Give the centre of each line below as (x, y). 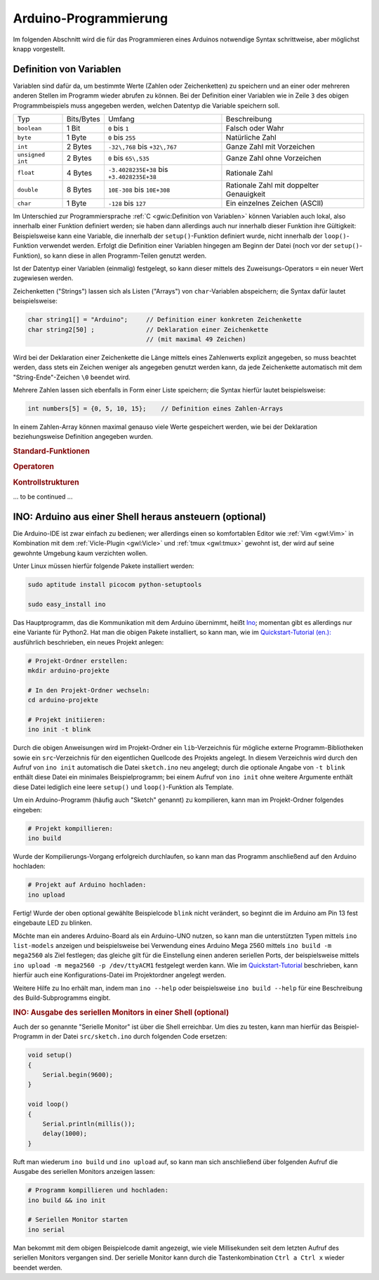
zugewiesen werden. (43, 278)
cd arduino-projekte (63, 700)
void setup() (50, 1055)
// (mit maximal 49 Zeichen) (196, 339)
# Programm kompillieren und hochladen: (98, 1190)
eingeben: (27, 810)
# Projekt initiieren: (67, 719)
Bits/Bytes (84, 119)
